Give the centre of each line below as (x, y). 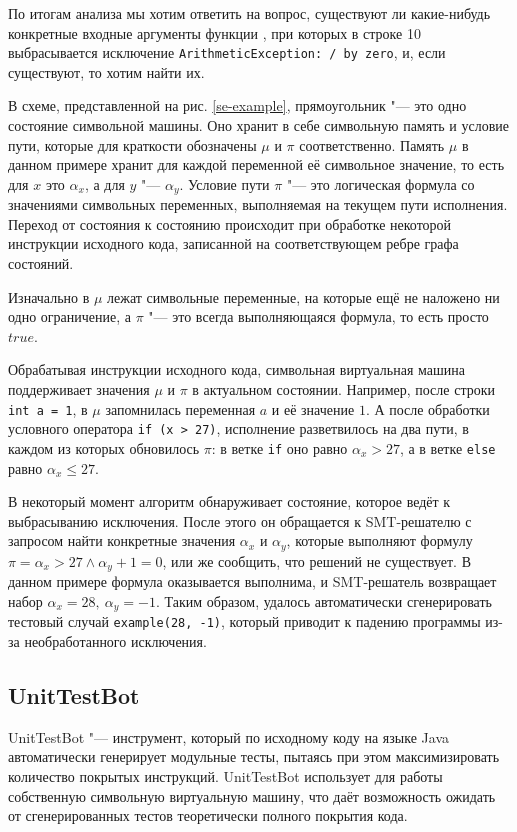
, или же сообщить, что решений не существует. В (317, 560)
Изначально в (49, 296)
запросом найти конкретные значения (122, 540)
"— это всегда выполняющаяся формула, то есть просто (318, 316)
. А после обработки (427, 408)
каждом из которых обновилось (104, 447)
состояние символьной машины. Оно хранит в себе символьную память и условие (259, 125)
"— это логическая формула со (380, 183)
